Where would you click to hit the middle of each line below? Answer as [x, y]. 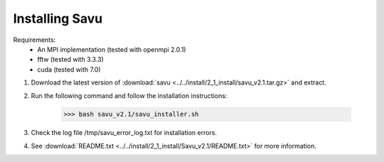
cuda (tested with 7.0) [69, 69]
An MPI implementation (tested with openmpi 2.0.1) [112, 49]
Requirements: [34, 40]
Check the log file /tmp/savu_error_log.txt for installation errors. [124, 133]
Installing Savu [58, 18]
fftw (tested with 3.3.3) [71, 60]
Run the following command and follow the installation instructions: [129, 95]
